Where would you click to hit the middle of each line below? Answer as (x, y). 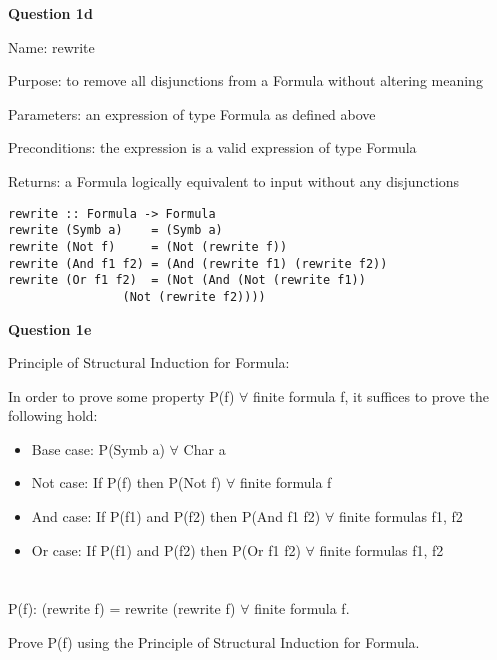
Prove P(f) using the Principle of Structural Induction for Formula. (214, 642)
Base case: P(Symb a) (98, 448)
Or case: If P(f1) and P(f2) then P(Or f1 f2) (166, 549)
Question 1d (50, 13)
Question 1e (50, 328)
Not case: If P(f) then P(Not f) (126, 482)
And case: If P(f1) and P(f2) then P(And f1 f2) (176, 516)
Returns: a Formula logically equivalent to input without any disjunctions (234, 180)
